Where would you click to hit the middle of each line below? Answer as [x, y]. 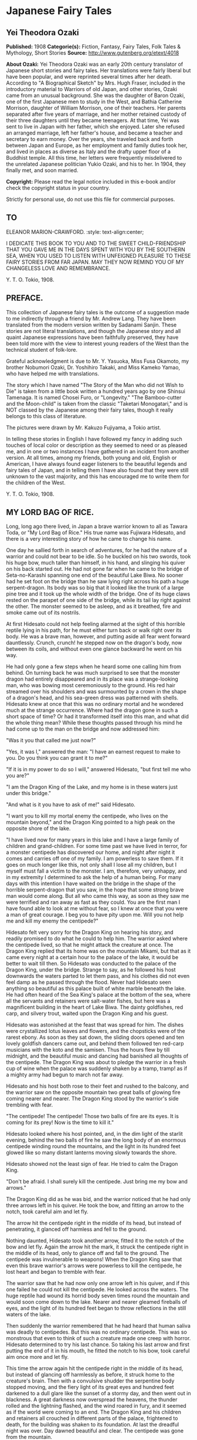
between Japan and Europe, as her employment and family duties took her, [97, 145]
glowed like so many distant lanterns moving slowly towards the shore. [91, 1153]
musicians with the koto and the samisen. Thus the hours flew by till [88, 1050]
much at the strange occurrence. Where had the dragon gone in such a [92, 710]
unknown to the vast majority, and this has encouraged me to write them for [98, 476]
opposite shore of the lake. [38, 829]
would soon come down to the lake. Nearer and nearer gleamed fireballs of [97, 1302]
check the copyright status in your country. [58, 188]
